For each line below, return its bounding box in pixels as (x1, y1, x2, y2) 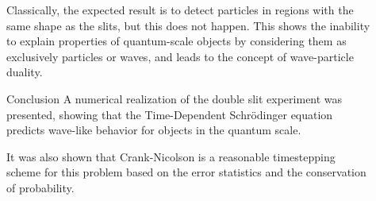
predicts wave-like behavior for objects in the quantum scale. (6, 122, 301, 138)
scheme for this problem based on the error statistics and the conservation (6, 164, 366, 180)
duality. (6, 64, 43, 80)
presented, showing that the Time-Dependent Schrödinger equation (6, 106, 333, 122)
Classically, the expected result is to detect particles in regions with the (6, 2, 354, 17)
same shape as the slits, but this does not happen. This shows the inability (6, 17, 370, 33)
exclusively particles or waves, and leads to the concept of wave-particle (6, 48, 354, 64)
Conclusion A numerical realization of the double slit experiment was (6, 90, 343, 106)
